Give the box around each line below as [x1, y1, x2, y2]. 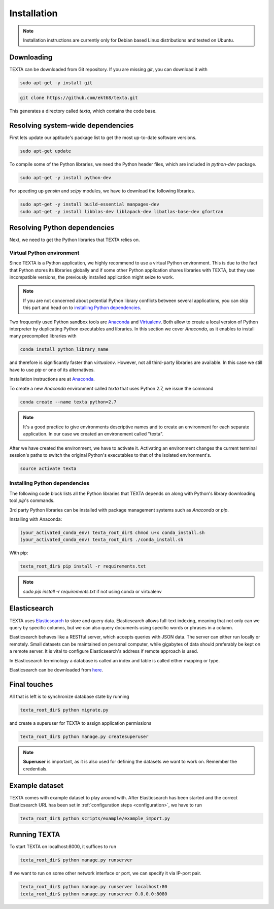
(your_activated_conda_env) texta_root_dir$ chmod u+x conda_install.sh [20, 529, 205, 535]
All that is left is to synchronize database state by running [9, 693, 129, 699]
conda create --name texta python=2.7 [20, 399, 117, 405]
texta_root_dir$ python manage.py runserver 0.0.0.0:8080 [20, 891, 167, 897]
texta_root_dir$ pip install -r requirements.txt [20, 563, 146, 569]
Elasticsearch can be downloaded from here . [9, 666, 104, 672]
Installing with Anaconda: [9, 516, 62, 522]
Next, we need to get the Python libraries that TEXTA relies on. [9, 237, 140, 243]
